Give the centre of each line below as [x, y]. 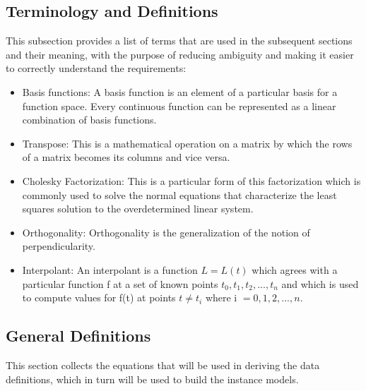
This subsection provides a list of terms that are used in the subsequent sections [179, 41]
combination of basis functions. [89, 120]
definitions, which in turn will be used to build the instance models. [152, 379]
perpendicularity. [59, 246]
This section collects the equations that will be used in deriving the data [163, 365]
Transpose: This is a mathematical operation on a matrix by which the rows [187, 143]
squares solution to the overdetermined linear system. [138, 209]
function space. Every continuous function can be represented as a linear [179, 106]
